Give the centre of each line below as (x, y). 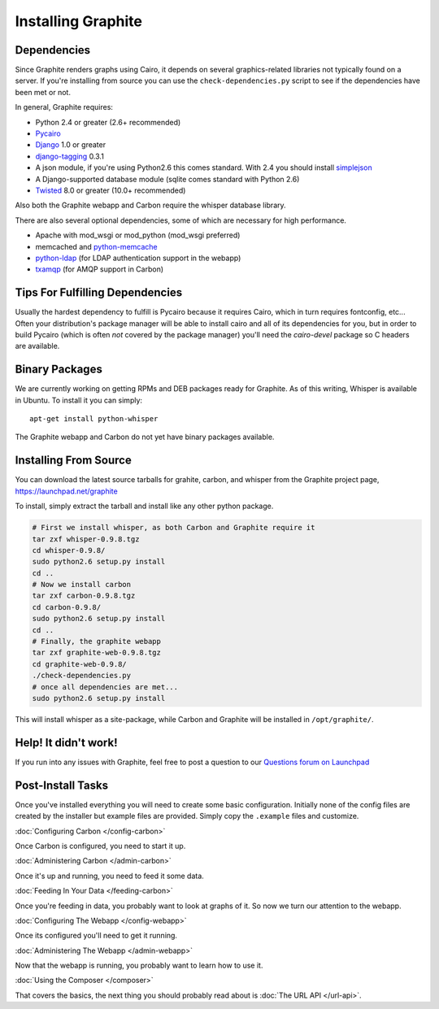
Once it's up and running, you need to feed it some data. (110, 876)
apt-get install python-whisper (94, 419)
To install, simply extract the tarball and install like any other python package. (144, 506)
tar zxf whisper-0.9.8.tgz (86, 539)
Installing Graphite (78, 21)
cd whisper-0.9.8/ (69, 550)
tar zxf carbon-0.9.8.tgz (84, 596)
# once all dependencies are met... (105, 687)
